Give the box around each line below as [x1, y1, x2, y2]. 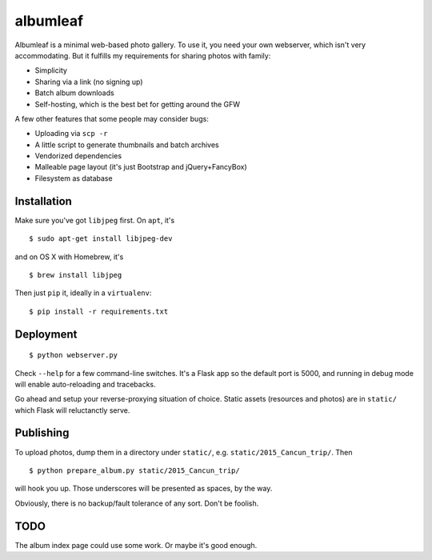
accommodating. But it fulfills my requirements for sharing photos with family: [14, 50, 271, 60]
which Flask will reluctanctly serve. [14, 405, 130, 415]
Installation [14, 194, 72, 208]
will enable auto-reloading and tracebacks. [14, 379, 156, 389]
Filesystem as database [34, 173, 113, 183]
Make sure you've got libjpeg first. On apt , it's [14, 215, 175, 225]
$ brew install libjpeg [29, 270, 122, 279]
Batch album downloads [34, 88, 115, 98]
